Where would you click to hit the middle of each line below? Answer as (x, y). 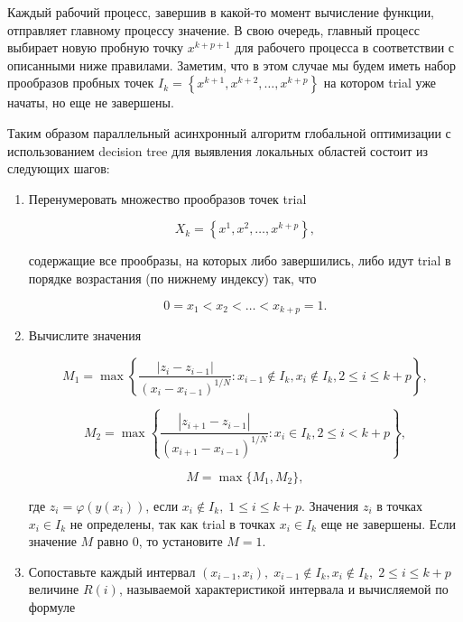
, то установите (181, 541)
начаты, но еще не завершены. (91, 102)
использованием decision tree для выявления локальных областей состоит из (218, 150)
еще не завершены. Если (389, 523)
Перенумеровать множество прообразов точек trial (167, 198)
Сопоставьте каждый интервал (112, 571)
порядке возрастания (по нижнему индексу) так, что (172, 278)
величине (54, 589)
